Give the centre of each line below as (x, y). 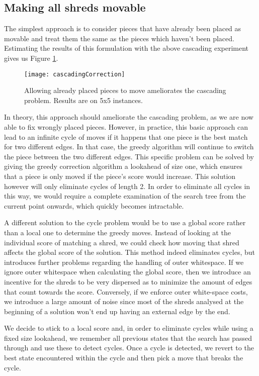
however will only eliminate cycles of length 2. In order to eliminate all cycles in (127, 186)
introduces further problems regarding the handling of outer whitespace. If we (124, 262)
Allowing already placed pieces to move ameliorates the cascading (125, 90)
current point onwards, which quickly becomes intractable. (94, 205)
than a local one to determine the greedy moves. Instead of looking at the (117, 232)
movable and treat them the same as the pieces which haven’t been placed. (119, 38)
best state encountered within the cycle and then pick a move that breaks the (124, 358)
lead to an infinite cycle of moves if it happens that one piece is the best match (126, 136)
